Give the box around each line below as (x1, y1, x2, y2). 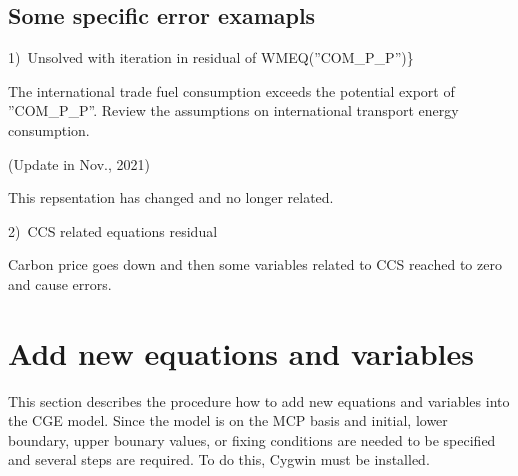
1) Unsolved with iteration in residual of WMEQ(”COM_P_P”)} (8, 47, 414, 68)
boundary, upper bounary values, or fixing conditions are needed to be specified (8, 429, 496, 450)
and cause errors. (8, 273, 112, 294)
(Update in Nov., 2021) (8, 153, 150, 174)
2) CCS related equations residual (8, 220, 218, 241)
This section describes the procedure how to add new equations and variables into (8, 390, 510, 411)
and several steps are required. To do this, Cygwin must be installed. (8, 449, 430, 470)
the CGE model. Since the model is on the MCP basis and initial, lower (8, 410, 448, 431)
